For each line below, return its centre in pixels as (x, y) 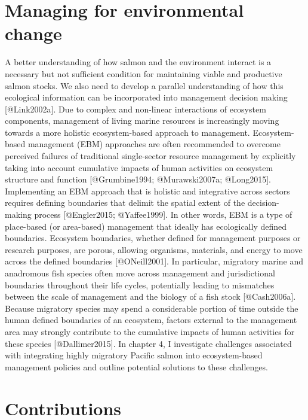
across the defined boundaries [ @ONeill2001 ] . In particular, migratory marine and (154, 261)
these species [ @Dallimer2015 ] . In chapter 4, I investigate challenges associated (148, 343)
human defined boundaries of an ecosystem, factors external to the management (151, 320)
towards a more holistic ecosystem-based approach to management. (127, 132)
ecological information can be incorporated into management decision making (146, 97)
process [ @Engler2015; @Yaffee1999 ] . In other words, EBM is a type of (163, 214)
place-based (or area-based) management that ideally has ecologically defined (146, 226)
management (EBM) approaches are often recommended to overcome (154, 144)
